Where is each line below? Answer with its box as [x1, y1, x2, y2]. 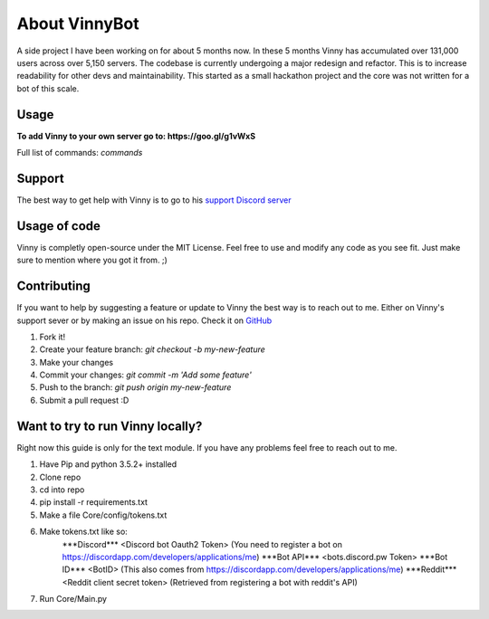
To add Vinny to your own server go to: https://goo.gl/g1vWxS [16, 130, 256, 141]
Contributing [16, 279, 91, 294]
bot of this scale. [16, 82, 80, 94]
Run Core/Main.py [39, 594, 108, 605]
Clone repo [39, 471, 81, 482]
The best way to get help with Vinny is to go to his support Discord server [16, 195, 292, 205]
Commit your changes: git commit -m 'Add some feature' [39, 369, 253, 380]
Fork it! [39, 331, 66, 342]
